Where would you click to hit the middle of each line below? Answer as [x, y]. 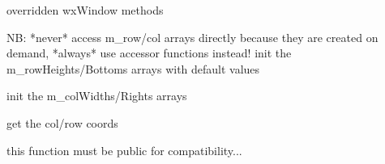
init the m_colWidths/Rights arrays [97, 96]
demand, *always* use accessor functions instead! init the [149, 53]
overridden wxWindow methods [85, 10]
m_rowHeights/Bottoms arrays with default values [133, 68]
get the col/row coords [62, 122]
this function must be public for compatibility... [124, 150]
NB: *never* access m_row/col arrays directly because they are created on [192, 37]
